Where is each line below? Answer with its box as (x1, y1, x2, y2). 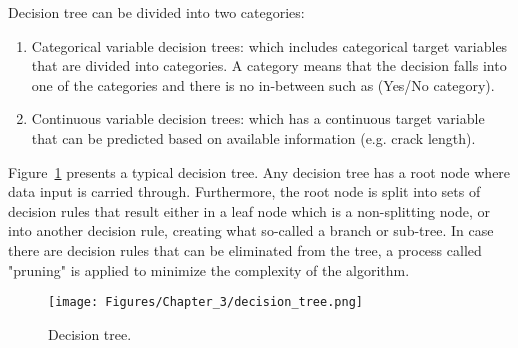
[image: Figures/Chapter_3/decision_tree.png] (48, 295, 363, 310)
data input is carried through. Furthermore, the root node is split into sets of (8, 181, 481, 202)
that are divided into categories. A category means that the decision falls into (31, 55, 507, 76)
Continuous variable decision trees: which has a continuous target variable (31, 108, 485, 129)
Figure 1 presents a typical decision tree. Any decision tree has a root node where (8, 161, 511, 182)
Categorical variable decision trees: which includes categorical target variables (31, 35, 508, 56)
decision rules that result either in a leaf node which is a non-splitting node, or (8, 200, 491, 221)
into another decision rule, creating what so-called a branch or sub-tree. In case (8, 220, 494, 241)
